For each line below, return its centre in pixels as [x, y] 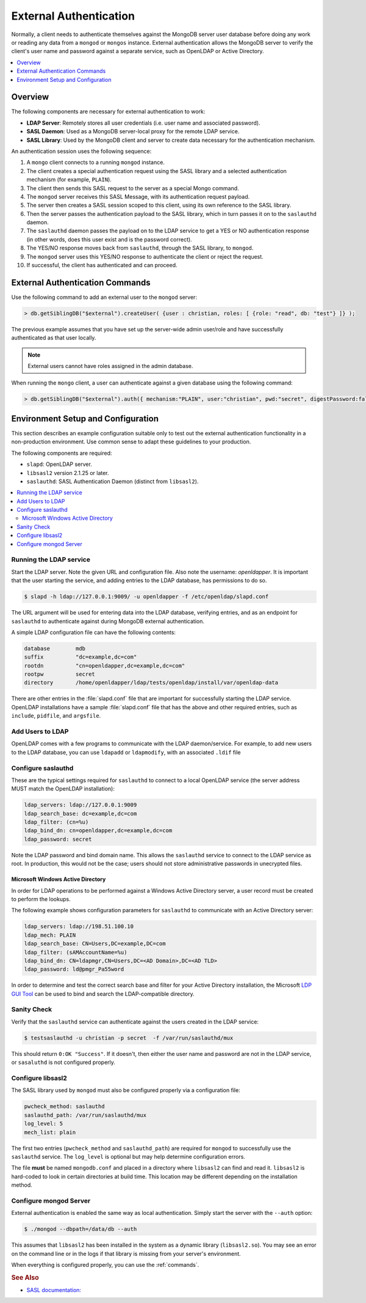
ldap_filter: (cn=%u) [56, 822]
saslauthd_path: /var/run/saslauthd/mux [85, 1115]
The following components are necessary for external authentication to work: [108, 112]
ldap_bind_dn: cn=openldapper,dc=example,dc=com [98, 831]
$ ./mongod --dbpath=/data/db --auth [81, 1229]
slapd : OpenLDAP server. [59, 464]
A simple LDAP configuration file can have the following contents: [94, 632]
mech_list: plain [50, 1132]
